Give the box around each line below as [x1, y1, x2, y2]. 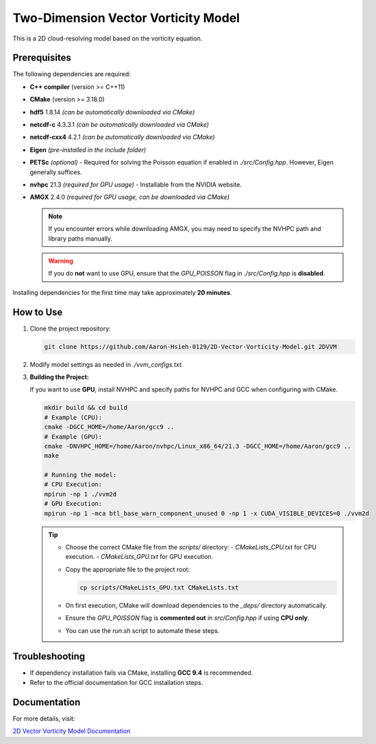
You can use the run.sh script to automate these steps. [65, 626, 220, 634]
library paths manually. [48, 234, 113, 243]
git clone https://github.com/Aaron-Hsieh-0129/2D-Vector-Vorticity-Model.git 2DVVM [44, 343, 337, 350]
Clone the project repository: [29, 324, 111, 333]
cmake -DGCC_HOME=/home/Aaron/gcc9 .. [44, 423, 175, 431]
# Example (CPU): [44, 413, 103, 421]
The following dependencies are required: [12, 70, 131, 78]
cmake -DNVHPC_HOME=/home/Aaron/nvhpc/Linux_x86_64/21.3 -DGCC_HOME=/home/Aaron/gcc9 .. [44, 442, 352, 450]
